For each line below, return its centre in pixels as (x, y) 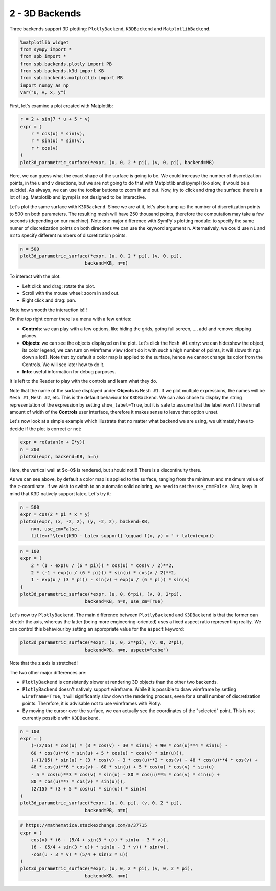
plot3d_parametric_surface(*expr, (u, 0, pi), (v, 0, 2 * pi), (101, 803)
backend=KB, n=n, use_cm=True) (124, 601)
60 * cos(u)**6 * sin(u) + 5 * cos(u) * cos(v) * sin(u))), (108, 753)
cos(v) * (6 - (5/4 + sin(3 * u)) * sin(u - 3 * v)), (100, 840)
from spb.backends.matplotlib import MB (71, 78)
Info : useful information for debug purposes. (69, 372)
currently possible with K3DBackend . (61, 718)
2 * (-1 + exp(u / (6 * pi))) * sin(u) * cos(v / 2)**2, (104, 573)
